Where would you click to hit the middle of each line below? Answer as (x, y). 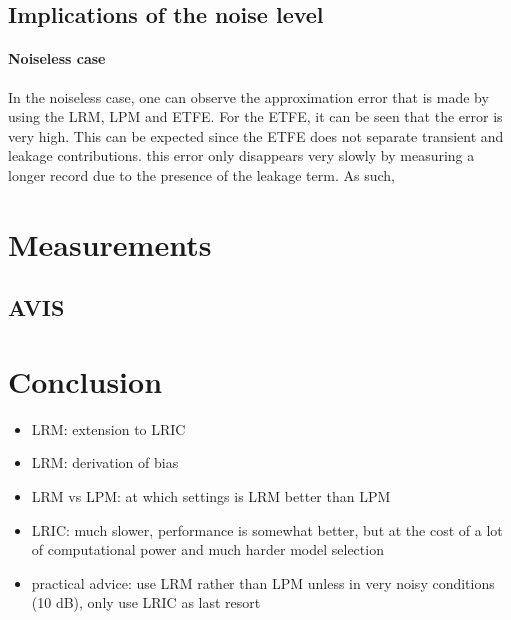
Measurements (110, 243)
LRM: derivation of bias (105, 462)
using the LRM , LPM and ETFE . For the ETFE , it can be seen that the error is (255, 116)
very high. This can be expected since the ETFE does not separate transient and (256, 135)
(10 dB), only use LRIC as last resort (146, 602)
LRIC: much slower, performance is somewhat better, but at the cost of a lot (267, 529)
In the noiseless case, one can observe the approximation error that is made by (248, 96)
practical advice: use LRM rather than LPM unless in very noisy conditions (263, 582)
